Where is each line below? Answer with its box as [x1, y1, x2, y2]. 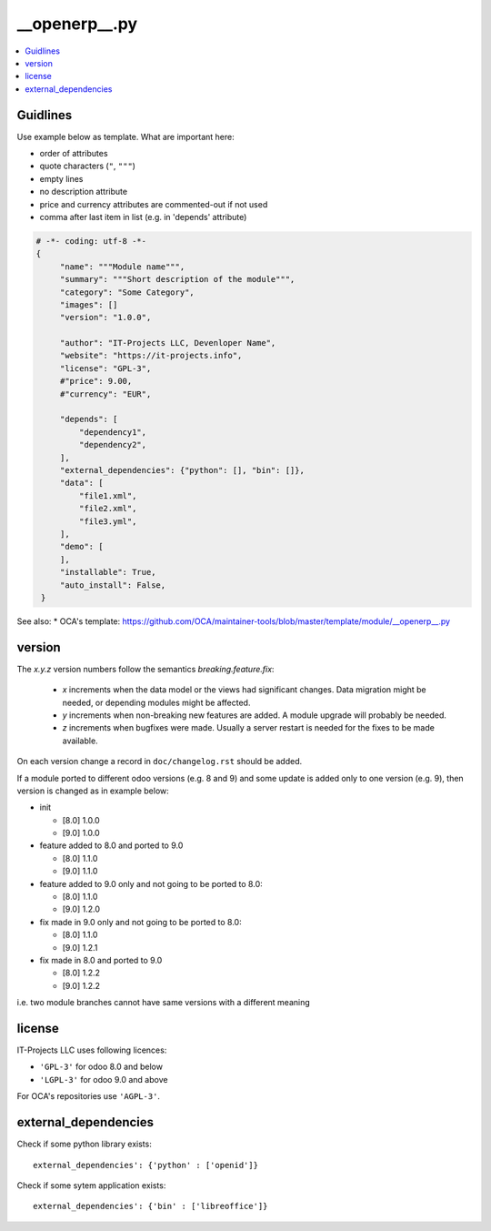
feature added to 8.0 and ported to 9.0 [39, 840, 184, 851]
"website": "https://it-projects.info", [59, 350, 243, 361]
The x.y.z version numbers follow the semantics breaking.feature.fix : [16, 663, 275, 674]
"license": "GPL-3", [59, 363, 152, 373]
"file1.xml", [78, 490, 137, 500]
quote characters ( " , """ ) [39, 160, 136, 172]
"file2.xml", [78, 503, 137, 514]
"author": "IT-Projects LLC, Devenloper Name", [59, 338, 276, 348]
